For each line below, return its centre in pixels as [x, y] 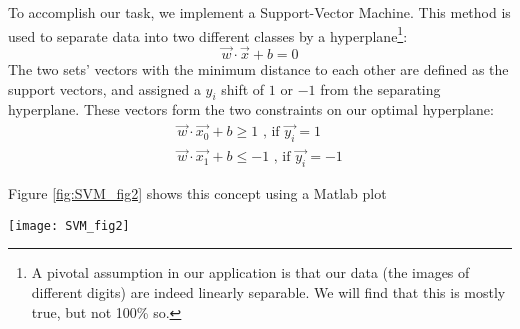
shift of [243, 88]
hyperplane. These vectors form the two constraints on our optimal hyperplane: [251, 109]
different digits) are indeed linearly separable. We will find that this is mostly [268, 291]
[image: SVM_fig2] [69, 225]
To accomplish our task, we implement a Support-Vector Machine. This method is [259, 12]
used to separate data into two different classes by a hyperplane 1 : [208, 34]
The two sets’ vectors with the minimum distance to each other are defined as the [258, 69]
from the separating [380, 88]
